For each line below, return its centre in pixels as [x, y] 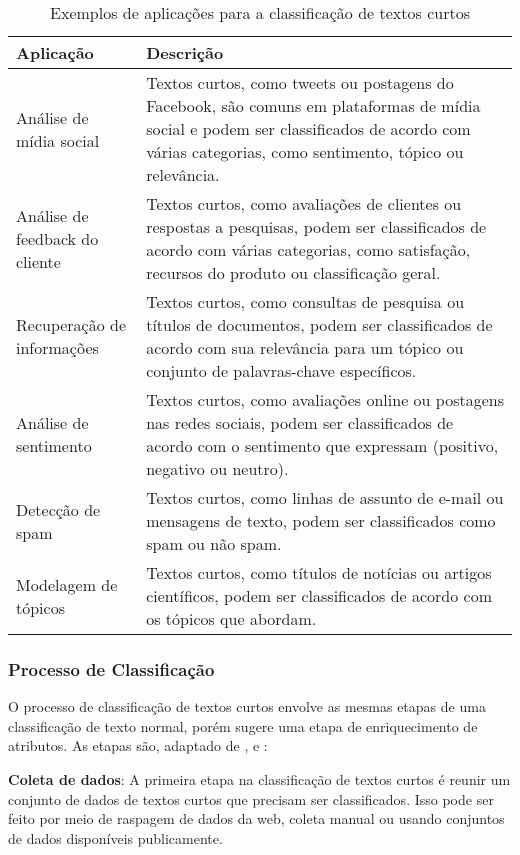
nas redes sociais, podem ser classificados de [300, 422]
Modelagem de [67, 584]
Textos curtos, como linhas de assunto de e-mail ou [325, 497]
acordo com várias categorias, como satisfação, [308, 249]
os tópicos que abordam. [231, 618]
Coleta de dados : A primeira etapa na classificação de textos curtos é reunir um [259, 779]
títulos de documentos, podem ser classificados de [319, 324]
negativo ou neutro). [217, 468]
